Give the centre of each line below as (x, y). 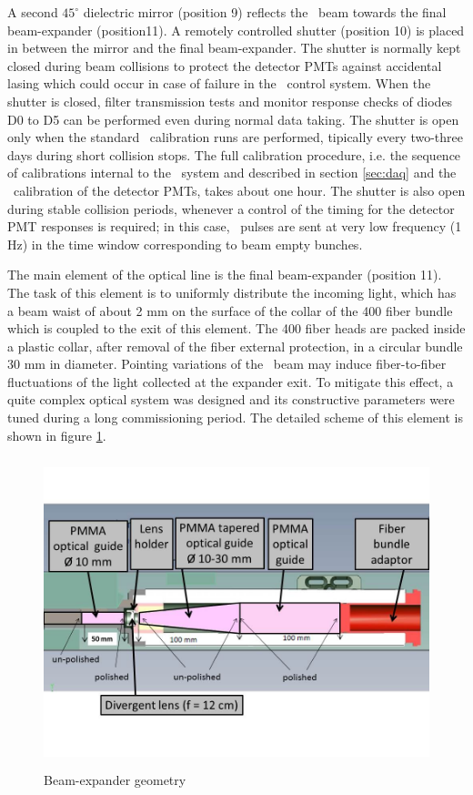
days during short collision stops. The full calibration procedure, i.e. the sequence (234, 154)
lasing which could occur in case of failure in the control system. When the (219, 83)
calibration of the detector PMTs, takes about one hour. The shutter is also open (239, 190)
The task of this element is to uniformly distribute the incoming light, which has (232, 292)
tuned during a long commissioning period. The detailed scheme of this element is (235, 418)
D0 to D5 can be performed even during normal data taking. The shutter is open (233, 119)
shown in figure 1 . (57, 435)
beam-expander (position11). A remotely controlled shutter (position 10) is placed (236, 30)
